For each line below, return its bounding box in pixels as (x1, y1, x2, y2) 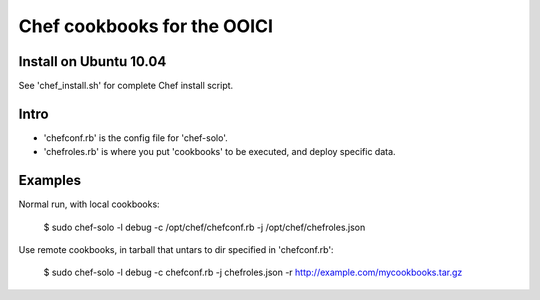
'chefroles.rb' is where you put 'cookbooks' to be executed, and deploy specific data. (43, 146, 396, 158)
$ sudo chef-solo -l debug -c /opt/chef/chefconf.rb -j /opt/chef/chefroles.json (43, 221, 366, 233)
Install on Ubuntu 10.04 (18, 53, 167, 70)
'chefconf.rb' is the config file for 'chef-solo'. (43, 131, 229, 144)
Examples (18, 172, 82, 189)
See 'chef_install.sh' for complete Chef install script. (18, 80, 234, 92)
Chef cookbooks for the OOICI (18, 15, 274, 37)
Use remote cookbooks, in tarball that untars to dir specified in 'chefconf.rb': (18, 244, 334, 256)
